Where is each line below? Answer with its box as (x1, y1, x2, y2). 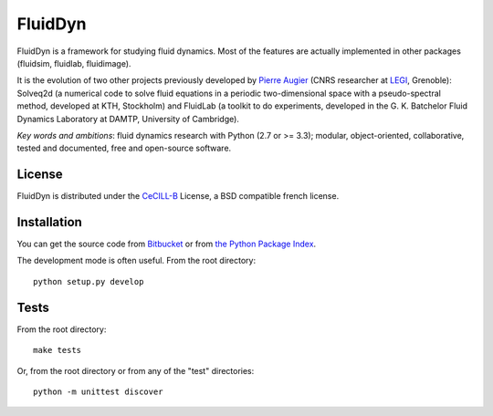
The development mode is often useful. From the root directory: (16, 255, 256, 266)
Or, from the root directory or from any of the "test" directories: (16, 365, 255, 376)
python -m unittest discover (33, 386, 163, 397)
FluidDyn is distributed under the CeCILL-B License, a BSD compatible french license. (16, 191, 340, 202)
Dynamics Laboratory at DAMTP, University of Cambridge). (16, 113, 239, 124)
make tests (33, 345, 82, 356)
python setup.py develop (33, 276, 144, 286)
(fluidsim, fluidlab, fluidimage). (16, 57, 131, 68)
